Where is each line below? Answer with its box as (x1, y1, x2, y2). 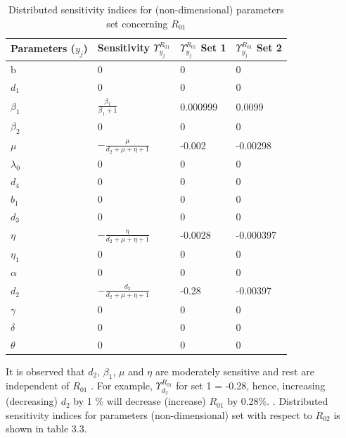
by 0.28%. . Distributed (227, 394, 328, 408)
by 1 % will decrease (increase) (73, 394, 206, 408)
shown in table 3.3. (6, 421, 87, 436)
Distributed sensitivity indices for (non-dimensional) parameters (8, 2, 284, 16)
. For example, (91, 378, 153, 393)
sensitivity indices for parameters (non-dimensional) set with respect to (6, 407, 312, 422)
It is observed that (6, 363, 85, 378)
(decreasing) (6, 394, 58, 408)
